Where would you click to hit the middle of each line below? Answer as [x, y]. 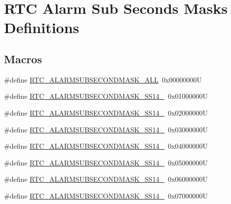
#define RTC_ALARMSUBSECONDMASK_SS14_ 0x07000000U [106, 195]
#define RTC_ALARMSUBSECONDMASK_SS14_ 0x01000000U [106, 96]
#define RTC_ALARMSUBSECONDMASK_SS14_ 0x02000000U [106, 112]
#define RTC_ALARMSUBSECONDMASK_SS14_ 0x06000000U [106, 179]
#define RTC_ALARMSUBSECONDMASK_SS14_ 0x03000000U [106, 129]
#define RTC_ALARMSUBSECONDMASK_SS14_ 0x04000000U [106, 146]
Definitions [42, 27]
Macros [23, 59]
